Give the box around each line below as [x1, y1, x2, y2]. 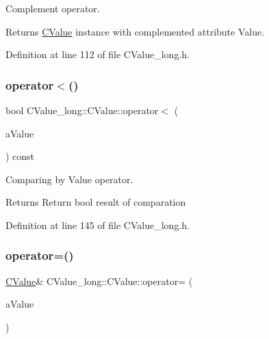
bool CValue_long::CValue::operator [5, 103, 159, 117]
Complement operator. [5, 1, 100, 15]
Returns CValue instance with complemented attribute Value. [5, 24, 265, 38]
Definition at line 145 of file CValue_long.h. [5, 217, 190, 232]
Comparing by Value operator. [5, 172, 133, 186]
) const [5, 149, 35, 163]
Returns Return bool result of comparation [5, 195, 186, 209]
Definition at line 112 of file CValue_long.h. [5, 47, 190, 62]
